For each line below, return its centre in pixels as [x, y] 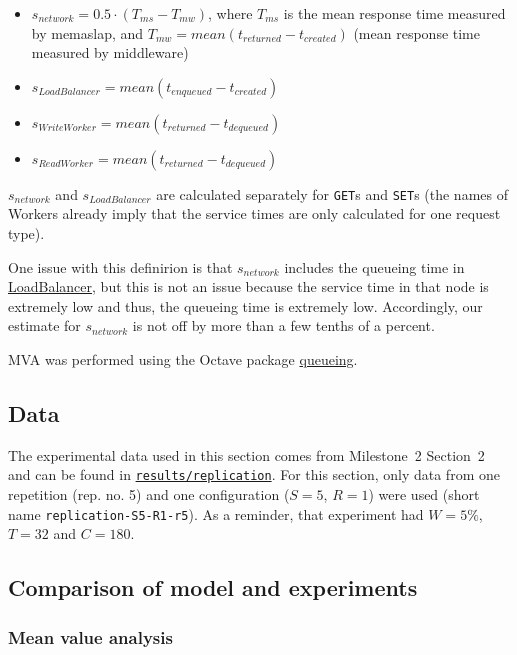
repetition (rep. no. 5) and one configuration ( [149, 494]
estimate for [44, 325]
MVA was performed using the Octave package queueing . [183, 359]
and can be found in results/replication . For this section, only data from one [254, 474]
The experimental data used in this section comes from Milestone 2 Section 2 [246, 454]
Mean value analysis [90, 636]
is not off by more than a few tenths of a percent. [283, 325]
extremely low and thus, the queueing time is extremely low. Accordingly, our [245, 305]
